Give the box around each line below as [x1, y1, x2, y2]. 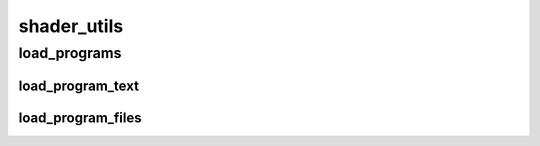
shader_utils [18, 15, 124, 37]
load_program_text [18, 77, 140, 94]
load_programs [18, 44, 122, 62]
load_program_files [18, 109, 142, 126]
